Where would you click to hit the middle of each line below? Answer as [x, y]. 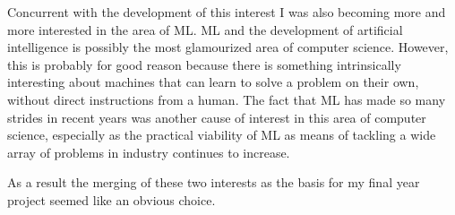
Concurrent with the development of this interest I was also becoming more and [227, 12]
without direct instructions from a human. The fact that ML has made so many [227, 99]
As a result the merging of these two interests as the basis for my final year [214, 182]
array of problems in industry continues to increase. [149, 152]
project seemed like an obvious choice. [112, 199]
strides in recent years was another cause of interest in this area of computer [217, 117]
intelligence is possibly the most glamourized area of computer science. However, [228, 47]
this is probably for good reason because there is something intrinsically [204, 64]
